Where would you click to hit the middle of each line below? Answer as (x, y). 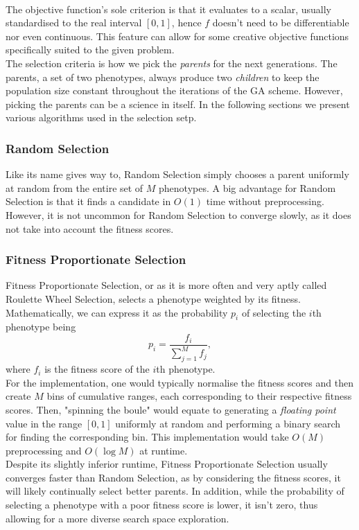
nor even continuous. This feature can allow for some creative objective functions (177, 36)
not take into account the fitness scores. (90, 228)
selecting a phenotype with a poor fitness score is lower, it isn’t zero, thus (162, 505)
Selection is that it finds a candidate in (88, 201)
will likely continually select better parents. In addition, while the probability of (175, 491)
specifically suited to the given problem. (90, 50)
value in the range (44, 423)
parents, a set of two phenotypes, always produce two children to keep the (163, 77)
